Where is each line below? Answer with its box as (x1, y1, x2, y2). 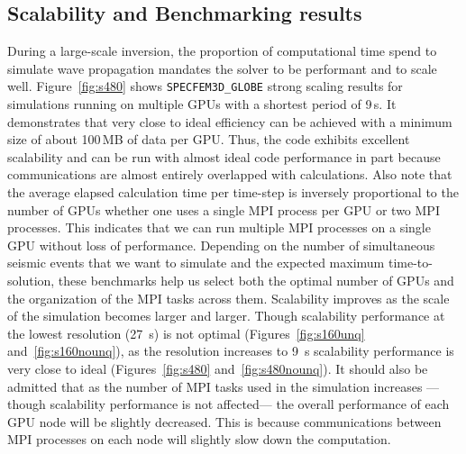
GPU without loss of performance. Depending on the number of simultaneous (7, 235, 435, 254)
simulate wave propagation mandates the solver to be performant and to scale (7, 59, 437, 77)
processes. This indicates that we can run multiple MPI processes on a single (7, 218, 431, 237)
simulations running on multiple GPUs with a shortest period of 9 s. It (7, 95, 397, 113)
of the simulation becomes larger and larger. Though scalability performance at (7, 306, 445, 325)
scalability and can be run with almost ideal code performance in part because (7, 147, 441, 166)
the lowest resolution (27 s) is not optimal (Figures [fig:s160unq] (7, 323, 365, 342)
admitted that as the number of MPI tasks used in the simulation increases (7, 377, 423, 395)
